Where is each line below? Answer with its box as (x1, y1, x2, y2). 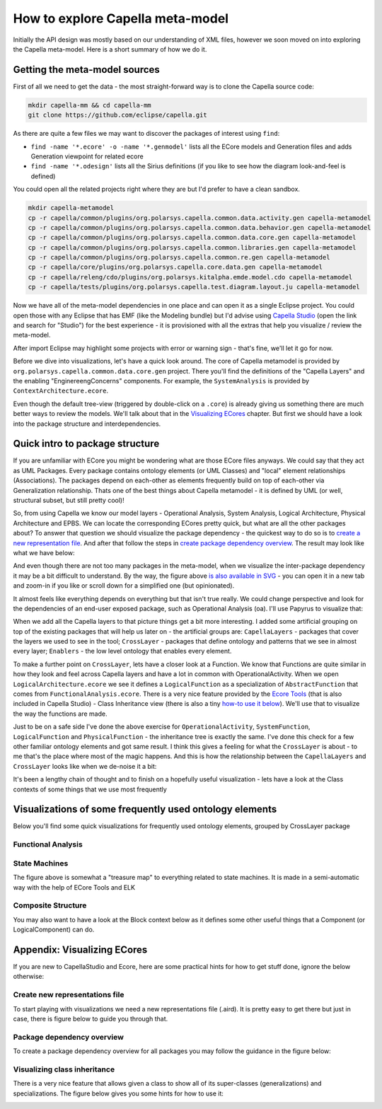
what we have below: (13, 548, 75, 557)
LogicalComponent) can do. (13, 925, 95, 934)
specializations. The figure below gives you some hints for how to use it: (13, 1089, 224, 1098)
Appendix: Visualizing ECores (13, 943, 148, 956)
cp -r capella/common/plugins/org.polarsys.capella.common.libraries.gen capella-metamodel (28, 243, 357, 251)
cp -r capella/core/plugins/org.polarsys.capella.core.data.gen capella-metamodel (28, 263, 323, 272)
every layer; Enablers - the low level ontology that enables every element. (13, 647, 232, 656)
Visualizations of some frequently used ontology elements (13, 803, 277, 815)
